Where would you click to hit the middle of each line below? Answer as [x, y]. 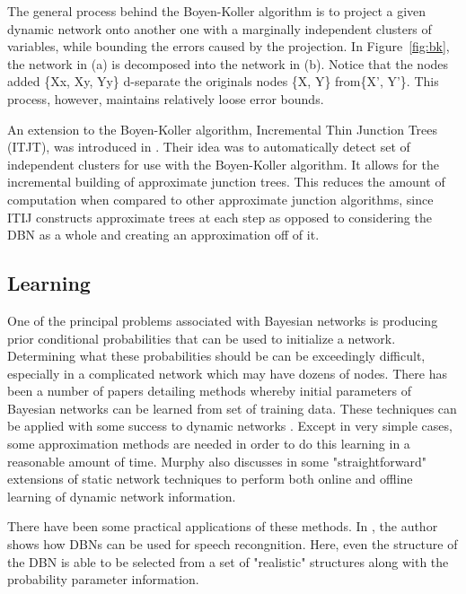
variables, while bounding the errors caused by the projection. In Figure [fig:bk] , [229, 46]
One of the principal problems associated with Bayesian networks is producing [223, 320]
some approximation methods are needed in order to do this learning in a [209, 444]
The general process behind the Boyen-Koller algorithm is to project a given [217, 11]
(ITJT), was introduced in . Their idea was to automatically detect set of [209, 147]
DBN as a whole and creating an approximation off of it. [163, 235]
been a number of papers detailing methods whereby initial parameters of [210, 391]
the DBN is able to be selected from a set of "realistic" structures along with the [228, 561]
